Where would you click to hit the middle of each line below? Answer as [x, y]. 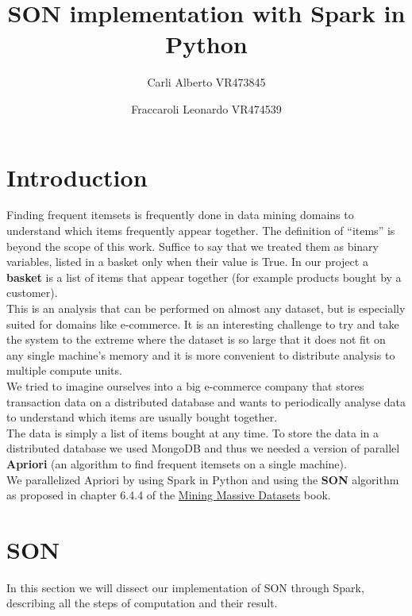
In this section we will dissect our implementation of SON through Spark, [185, 587]
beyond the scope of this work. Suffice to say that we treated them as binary [193, 246]
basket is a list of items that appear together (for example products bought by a [204, 277]
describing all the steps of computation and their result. [142, 603]
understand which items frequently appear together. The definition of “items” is [201, 231]
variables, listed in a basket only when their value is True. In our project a [187, 262]
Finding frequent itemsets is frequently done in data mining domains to [180, 215]
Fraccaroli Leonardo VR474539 [206, 108]
